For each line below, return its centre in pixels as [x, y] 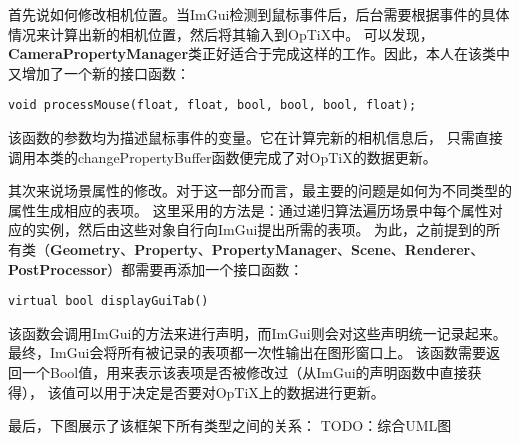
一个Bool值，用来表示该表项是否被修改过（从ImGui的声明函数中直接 [244, 372]
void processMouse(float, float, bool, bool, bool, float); [212, 105]
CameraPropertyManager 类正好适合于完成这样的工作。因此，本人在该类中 [259, 53]
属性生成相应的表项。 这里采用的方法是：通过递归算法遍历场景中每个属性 [248, 209]
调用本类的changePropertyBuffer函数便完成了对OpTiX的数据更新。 [222, 156]
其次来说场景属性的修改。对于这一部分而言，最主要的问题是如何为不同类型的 [260, 190]
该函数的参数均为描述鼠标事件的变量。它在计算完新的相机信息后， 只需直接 [255, 137]
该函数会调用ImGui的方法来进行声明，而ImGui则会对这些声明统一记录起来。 [257, 332]
